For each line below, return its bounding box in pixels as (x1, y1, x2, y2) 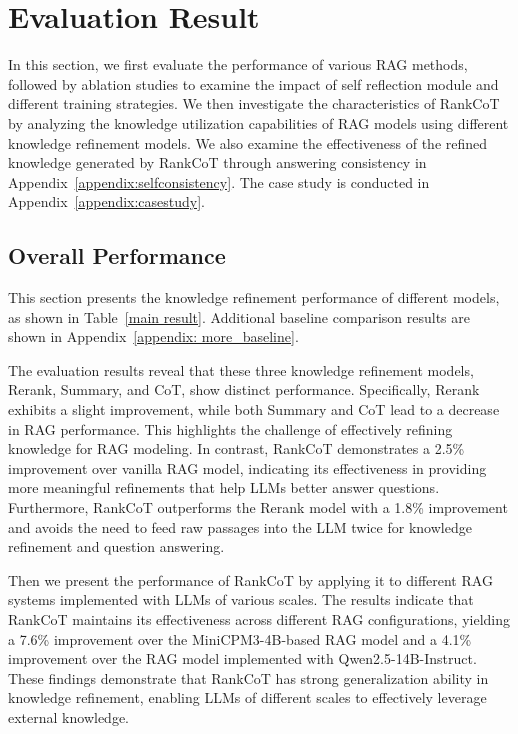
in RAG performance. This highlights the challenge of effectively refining (8, 418, 453, 439)
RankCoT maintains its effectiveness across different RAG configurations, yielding (8, 608, 510, 629)
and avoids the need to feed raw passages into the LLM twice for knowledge (8, 516, 472, 537)
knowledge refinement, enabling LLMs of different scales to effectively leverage (8, 687, 487, 708)
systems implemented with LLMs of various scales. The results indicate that (8, 589, 474, 610)
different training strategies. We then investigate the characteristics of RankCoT (8, 93, 500, 114)
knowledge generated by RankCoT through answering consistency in (8, 152, 427, 173)
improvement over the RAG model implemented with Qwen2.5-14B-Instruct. (8, 648, 477, 669)
